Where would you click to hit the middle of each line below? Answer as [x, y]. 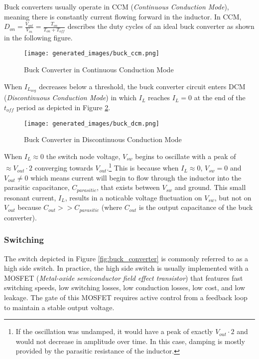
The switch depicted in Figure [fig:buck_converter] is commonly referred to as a [126, 258]
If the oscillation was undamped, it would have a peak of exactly [114, 331]
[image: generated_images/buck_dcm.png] [92, 123]
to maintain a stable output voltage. [59, 307]
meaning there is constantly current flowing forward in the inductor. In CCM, [123, 16]
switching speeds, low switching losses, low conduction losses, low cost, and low [125, 287]
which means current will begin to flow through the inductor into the [136, 177]
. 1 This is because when [143, 167]
